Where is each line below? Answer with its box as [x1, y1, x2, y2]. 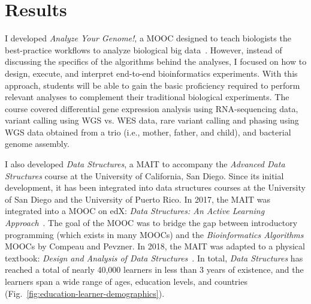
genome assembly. [5, 137, 70, 150]
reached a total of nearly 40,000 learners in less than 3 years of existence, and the [5, 263, 304, 276]
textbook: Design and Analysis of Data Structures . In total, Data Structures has [5, 251, 303, 264]
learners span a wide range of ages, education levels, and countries [5, 275, 247, 287]
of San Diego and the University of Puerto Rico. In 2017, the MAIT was [5, 192, 270, 205]
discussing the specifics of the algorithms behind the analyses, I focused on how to [5, 55, 307, 68]
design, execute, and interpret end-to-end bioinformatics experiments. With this [5, 67, 298, 79]
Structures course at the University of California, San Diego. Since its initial [5, 169, 284, 182]
